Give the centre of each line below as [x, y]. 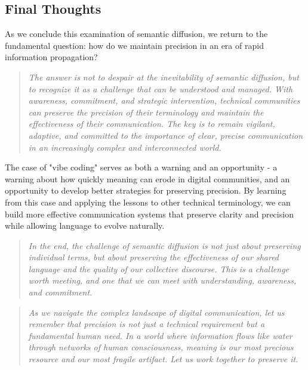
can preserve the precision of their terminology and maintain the [146, 112]
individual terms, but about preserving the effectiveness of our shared [154, 257]
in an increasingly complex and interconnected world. [125, 147]
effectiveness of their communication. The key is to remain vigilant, [152, 124]
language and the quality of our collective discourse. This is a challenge [159, 268]
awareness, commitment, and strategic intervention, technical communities [164, 100]
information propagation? [51, 57]
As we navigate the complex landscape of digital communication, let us [156, 312]
